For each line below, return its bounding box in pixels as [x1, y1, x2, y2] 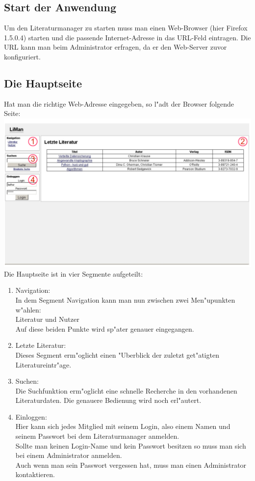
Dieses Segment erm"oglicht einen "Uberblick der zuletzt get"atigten [15, 349, 219, 360]
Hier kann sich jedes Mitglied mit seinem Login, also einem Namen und [15, 421, 230, 431]
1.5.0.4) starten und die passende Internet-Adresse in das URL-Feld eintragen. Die [4, 32, 251, 42]
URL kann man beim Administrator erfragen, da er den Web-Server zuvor [4, 42, 227, 52]
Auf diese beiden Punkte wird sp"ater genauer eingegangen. [15, 323, 194, 334]
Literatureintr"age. [15, 359, 72, 369]
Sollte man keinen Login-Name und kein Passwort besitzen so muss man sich [15, 440, 246, 451]
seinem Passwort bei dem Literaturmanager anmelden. [15, 431, 179, 441]
